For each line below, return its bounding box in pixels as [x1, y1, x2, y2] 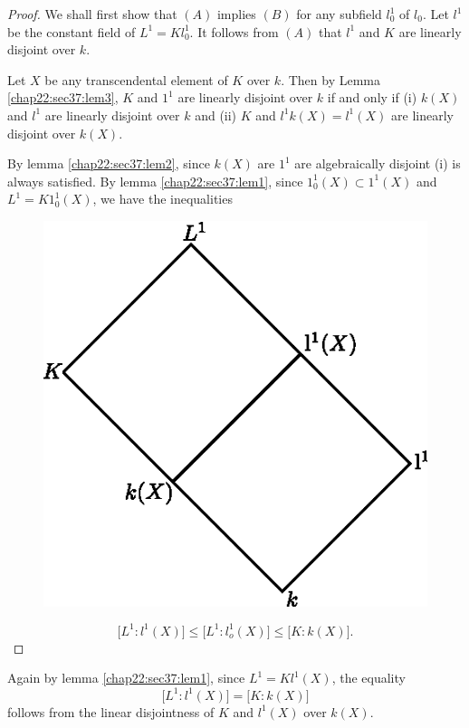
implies [216, 5, 256, 23]
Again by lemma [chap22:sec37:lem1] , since [7, 668, 245, 687]
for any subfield [296, 5, 382, 23]
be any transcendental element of [44, 70, 228, 89]
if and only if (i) [327, 88, 417, 107]
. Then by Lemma [281, 70, 380, 89]
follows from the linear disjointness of [7, 702, 215, 721]
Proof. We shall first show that [7, 5, 177, 23]
